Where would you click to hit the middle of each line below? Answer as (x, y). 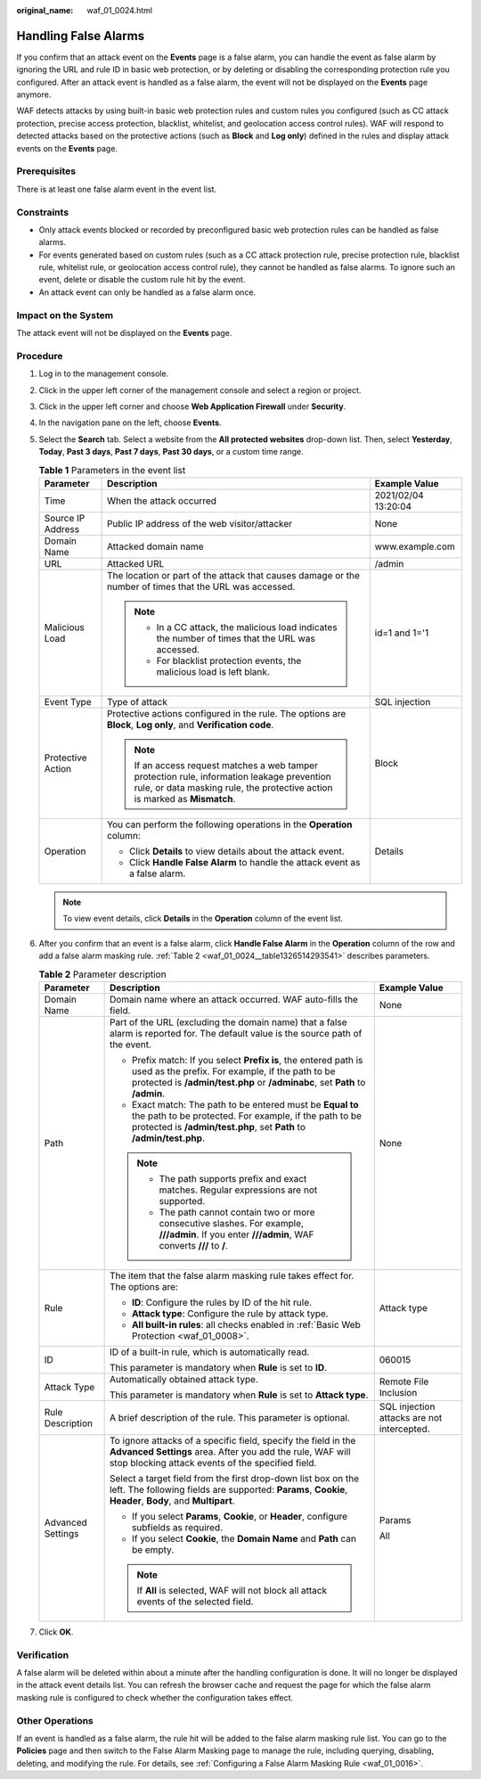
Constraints (43, 212)
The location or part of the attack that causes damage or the (234, 575)
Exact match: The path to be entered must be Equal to (245, 1104)
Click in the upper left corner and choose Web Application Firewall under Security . (192, 406)
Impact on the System (65, 315)
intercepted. (405, 1429)
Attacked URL (136, 563)
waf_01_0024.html (120, 10)
